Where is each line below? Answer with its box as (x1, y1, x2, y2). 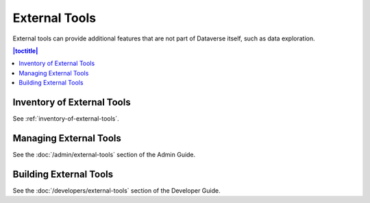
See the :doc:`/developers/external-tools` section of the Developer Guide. (12, 186, 221, 195)
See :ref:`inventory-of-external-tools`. (12, 115, 119, 123)
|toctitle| (12, 47, 38, 55)
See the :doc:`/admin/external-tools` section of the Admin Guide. (12, 150, 196, 158)
